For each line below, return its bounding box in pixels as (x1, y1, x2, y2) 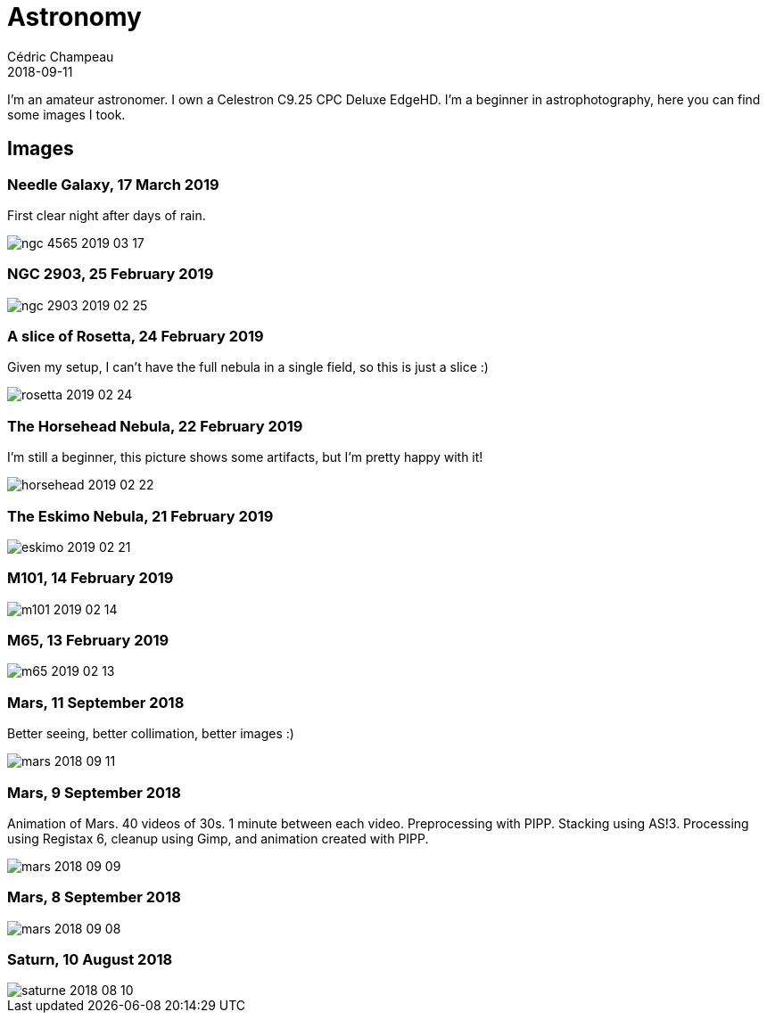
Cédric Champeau (7, 48, 114, 64)
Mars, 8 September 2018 (7, 888, 181, 907)
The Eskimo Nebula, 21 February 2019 (7, 506, 274, 525)
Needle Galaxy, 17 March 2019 (7, 175, 219, 193)
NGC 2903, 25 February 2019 (7, 265, 214, 284)
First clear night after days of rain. (7, 207, 206, 223)
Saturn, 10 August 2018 (7, 950, 173, 969)
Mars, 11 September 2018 (7, 693, 185, 712)
